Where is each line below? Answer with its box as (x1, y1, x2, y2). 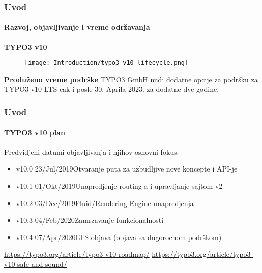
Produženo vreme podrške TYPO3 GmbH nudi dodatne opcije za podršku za (4, 74, 258, 84)
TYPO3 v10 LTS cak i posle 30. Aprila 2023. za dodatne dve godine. (4, 84, 219, 94)
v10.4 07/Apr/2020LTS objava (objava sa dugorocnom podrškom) (16, 231, 222, 242)
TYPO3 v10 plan (4, 127, 66, 138)
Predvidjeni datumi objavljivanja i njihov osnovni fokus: (4, 146, 179, 157)
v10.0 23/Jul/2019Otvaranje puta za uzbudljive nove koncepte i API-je (16, 163, 238, 174)
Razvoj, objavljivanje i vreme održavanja (4, 22, 150, 32)
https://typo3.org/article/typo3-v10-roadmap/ (4, 249, 150, 259)
